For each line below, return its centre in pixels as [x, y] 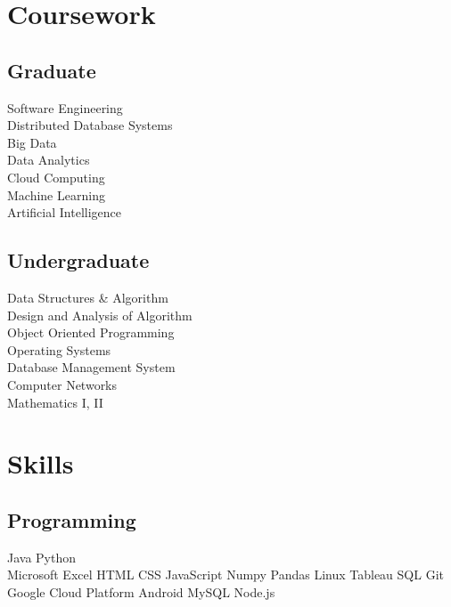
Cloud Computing [56, 177]
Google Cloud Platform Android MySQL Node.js [141, 591]
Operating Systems [59, 349]
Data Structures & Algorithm [88, 297]
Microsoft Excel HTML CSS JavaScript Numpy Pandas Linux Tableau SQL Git [225, 575]
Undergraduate [78, 260]
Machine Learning [56, 194]
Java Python [42, 557]
